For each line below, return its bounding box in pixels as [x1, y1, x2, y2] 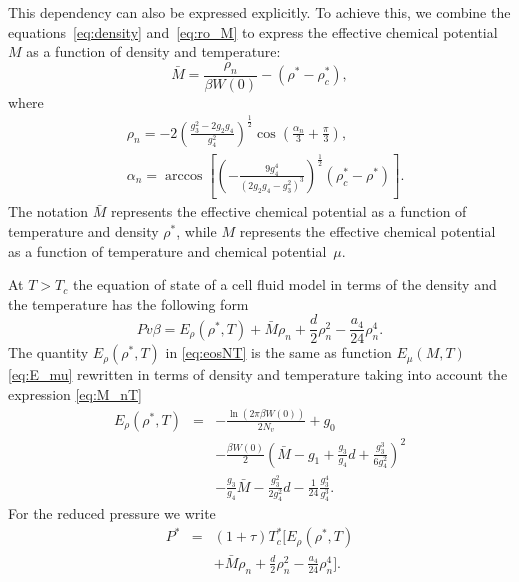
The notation [8, 201, 89, 222]
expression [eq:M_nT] [8, 383, 142, 404]
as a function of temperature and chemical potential [8, 240, 327, 261]
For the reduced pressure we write [8, 503, 216, 524]
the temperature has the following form [8, 293, 249, 314]
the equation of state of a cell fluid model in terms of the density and [72, 274, 497, 295]
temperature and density [8, 220, 159, 241]
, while [176, 220, 217, 241]
